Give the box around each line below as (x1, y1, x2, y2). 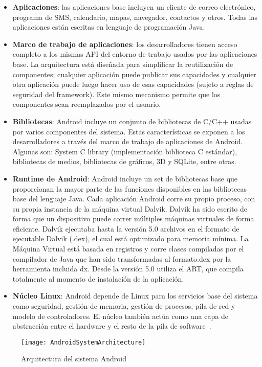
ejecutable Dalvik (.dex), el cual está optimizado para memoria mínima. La (12, 233, 249, 244)
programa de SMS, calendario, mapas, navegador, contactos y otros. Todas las (12, 11, 257, 22)
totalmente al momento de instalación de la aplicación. (12, 273, 184, 284)
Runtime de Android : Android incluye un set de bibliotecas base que (12, 173, 238, 184)
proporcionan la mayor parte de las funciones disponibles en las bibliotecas (12, 183, 247, 194)
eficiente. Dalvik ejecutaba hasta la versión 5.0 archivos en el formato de (12, 223, 239, 234)
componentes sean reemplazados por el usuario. (12, 99, 161, 109)
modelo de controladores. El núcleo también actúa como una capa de (12, 310, 228, 321)
